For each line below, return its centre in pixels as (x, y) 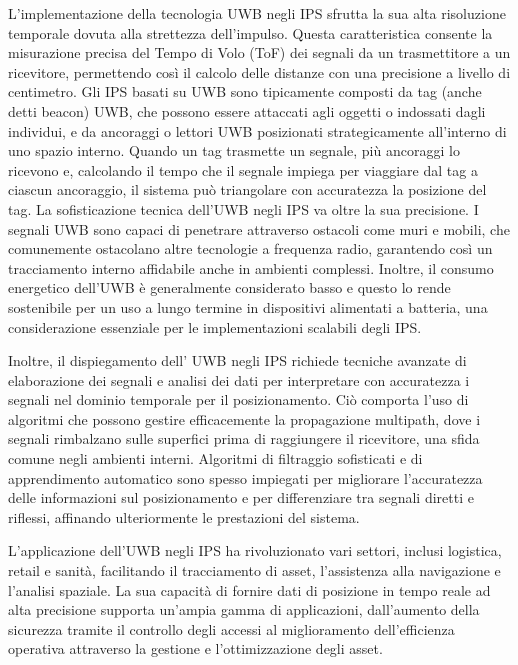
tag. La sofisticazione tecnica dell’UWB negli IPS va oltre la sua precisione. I (243, 208)
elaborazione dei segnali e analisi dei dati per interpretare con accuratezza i (239, 379)
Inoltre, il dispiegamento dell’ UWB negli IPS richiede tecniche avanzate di (237, 360)
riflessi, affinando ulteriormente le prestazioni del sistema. (184, 516)
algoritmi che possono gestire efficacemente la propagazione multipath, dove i (244, 418)
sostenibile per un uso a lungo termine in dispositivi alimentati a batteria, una (248, 306)
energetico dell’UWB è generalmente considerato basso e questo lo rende (229, 287)
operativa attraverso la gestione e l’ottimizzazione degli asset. (195, 648)
